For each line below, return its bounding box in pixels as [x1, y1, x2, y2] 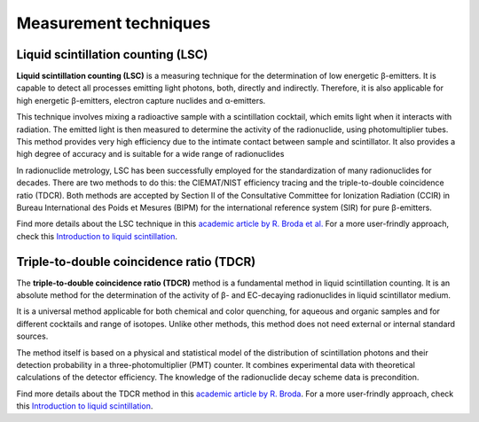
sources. [16, 331, 49, 341]
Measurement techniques [16, 13, 211, 33]
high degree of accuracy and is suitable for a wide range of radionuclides [16, 149, 285, 160]
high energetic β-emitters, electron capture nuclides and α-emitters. [16, 95, 266, 105]
